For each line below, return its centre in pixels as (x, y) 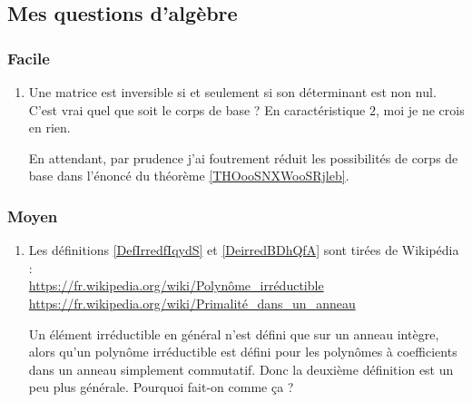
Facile (29, 58)
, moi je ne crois (420, 109)
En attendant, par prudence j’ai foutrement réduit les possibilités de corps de (243, 157)
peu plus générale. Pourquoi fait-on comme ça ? (161, 387)
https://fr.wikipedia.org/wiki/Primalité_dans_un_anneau (192, 303)
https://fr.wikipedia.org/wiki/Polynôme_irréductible (176, 285)
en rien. (49, 127)
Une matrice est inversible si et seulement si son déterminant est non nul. (232, 92)
